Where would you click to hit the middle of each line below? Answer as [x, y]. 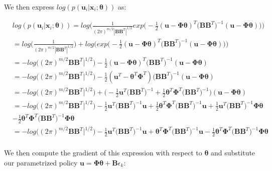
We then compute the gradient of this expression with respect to [103, 153]
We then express [29, 7]
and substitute [233, 153]
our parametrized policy [41, 162]
